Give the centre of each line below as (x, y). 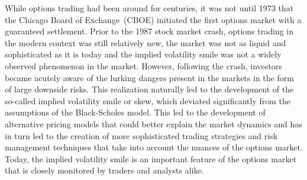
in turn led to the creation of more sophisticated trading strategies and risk (141, 135)
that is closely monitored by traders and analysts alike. (104, 170)
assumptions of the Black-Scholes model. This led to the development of (135, 112)
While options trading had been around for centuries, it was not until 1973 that (149, 8)
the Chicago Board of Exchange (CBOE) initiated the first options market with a (153, 19)
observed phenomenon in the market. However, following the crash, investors (143, 65)
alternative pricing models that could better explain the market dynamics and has (153, 123)
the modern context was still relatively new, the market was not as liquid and (146, 42)
